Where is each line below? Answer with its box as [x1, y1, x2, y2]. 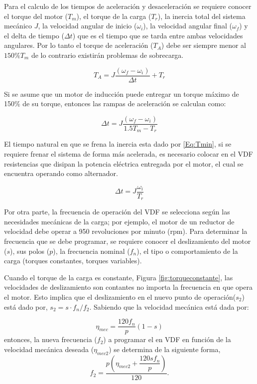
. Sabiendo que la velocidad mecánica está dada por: [89, 301, 249, 312]
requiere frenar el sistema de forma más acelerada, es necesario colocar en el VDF [4, 148, 253, 159]
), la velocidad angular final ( [143, 20, 232, 31]
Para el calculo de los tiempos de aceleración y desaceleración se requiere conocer [4, 1, 252, 11]
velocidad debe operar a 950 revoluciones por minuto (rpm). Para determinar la [4, 226, 248, 236]
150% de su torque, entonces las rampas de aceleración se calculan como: [4, 98, 226, 109]
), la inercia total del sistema [157, 10, 246, 21]
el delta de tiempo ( [4, 30, 64, 40]
